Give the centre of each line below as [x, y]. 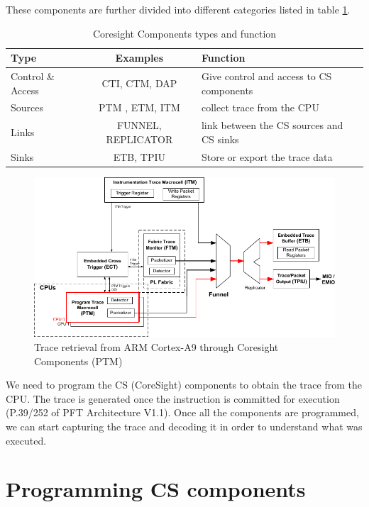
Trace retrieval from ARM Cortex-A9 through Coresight [156, 346]
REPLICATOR [139, 139]
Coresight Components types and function [184, 33]
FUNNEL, [139, 125]
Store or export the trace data [267, 156]
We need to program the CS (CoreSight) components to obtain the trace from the [184, 385]
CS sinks [220, 139]
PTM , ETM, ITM [139, 107]
